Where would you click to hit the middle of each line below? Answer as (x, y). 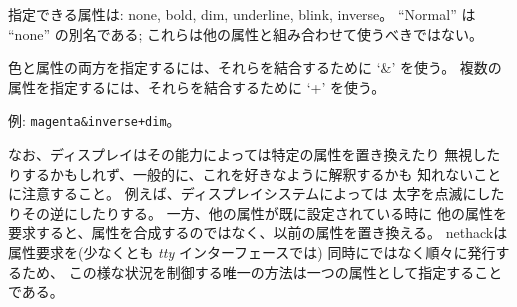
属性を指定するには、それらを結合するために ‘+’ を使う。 (197, 86)
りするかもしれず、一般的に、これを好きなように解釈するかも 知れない (241, 173)
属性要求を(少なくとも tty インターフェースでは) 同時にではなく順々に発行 (252, 252)
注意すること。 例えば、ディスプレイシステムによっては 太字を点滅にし (256, 193)
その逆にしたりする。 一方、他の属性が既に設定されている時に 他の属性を (264, 212)
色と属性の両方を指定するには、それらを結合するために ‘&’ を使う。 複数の (255, 67)
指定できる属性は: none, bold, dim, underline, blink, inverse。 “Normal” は (242, 14)
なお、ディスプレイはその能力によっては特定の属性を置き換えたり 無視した (254, 154)
